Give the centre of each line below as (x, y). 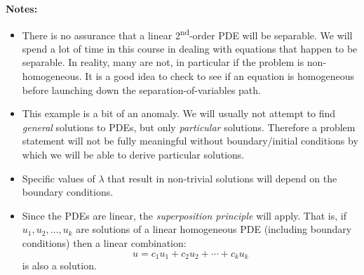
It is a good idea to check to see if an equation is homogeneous (220, 76)
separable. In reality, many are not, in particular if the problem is (163, 62)
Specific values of (59, 178)
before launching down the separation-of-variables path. (141, 89)
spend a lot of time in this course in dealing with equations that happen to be (190, 48)
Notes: (22, 8)
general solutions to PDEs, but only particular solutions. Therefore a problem (189, 127)
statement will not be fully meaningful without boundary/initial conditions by (190, 141)
